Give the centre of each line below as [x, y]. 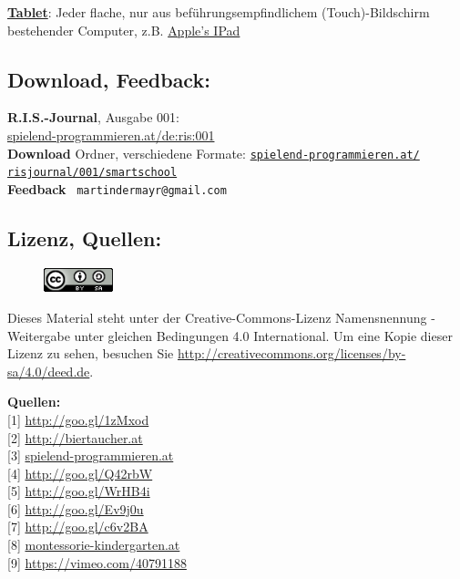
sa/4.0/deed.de [49, 371]
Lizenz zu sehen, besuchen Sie [91, 353]
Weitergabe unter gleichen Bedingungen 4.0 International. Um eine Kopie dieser [230, 335]
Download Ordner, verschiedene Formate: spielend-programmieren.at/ [214, 153]
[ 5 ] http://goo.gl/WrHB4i [79, 491]
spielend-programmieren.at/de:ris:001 [111, 134]
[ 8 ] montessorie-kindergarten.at [94, 545]
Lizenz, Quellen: [85, 238]
